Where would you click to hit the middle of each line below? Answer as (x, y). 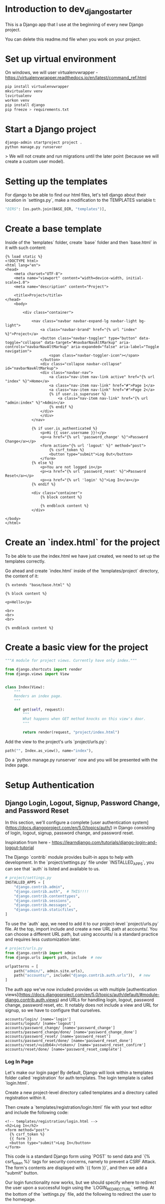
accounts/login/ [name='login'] (38, 1019)
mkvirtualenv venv (24, 91)
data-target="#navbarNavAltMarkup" (81, 343)
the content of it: (22, 576)
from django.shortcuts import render (44, 669)
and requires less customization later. (43, 939)
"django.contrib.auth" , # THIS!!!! (52, 891)
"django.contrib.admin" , (39, 887)
